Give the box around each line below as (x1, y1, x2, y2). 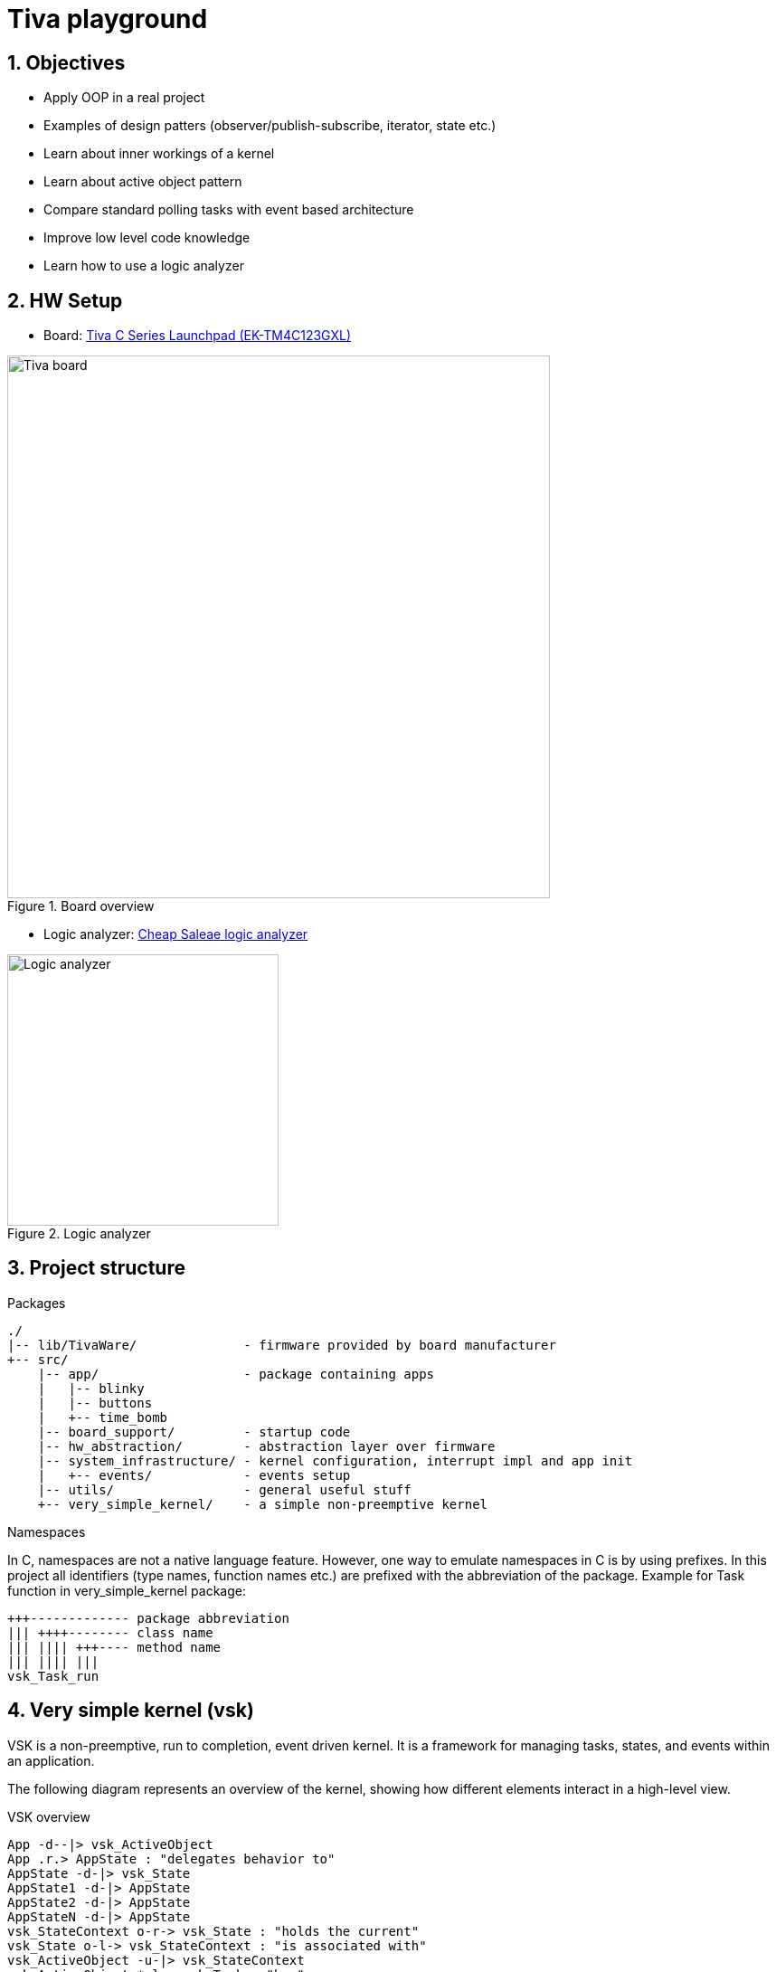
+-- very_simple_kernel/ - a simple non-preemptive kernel (37, 1496, 488, 1512)
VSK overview (7, 1808, 90, 1825)
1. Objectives (7, 51, 126, 74)
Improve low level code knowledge (43, 230, 251, 246)
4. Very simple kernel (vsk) (7, 1699, 254, 1722)
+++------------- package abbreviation (7, 1610, 289, 1626)
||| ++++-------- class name (7, 1625, 213, 1640)
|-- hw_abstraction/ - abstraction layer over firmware (37, 1438, 496, 1454)
